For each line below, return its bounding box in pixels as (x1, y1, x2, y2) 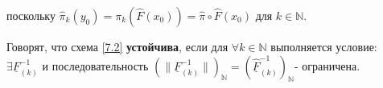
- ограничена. (294, 57, 360, 74)
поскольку (6, 7, 56, 23)
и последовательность (42, 57, 149, 74)
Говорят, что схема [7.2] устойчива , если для (6, 38, 229, 54)
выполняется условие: (270, 38, 377, 54)
